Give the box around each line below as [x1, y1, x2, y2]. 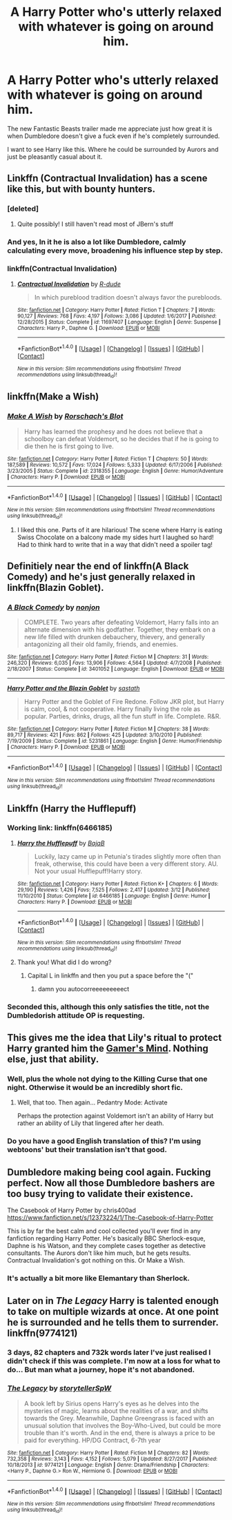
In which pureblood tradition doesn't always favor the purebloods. [34, 293, 222, 301]
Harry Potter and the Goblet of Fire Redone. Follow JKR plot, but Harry [23, 698, 224, 706]
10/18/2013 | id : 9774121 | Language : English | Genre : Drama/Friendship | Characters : [7, 1461, 209, 1468]
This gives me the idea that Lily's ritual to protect [7, 1032, 222, 1044]
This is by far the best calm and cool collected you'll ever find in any [7, 1227, 202, 1236]
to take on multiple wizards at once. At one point [7, 1305, 220, 1317]
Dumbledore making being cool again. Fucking [7, 1166, 211, 1178]
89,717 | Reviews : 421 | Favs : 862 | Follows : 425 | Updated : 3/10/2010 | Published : [7, 732, 202, 739]
